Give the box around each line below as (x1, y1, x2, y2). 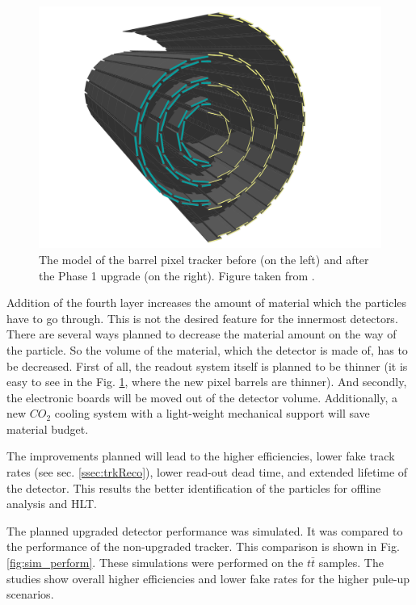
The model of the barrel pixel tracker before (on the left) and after (39, 250, 369, 267)
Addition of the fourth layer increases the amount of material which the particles (6, 294, 407, 311)
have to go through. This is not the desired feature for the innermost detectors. (6, 309, 398, 326)
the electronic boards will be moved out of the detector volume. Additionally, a (6, 389, 397, 405)
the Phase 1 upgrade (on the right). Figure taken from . (39, 267, 315, 284)
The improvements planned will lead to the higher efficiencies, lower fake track (6, 447, 395, 464)
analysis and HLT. (6, 495, 97, 512)
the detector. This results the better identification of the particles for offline (6, 479, 381, 496)
